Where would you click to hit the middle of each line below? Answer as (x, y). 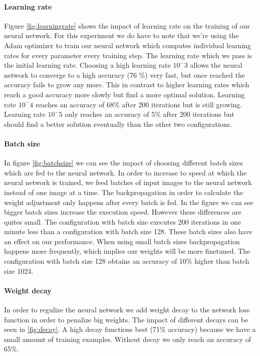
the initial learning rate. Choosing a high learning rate (87, 65)
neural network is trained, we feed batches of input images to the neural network (128, 182)
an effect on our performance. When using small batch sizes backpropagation (122, 241)
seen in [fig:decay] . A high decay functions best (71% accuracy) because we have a (130, 329)
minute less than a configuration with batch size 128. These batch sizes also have (128, 231)
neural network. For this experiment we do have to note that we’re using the (121, 35)
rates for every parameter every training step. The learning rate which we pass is (128, 55)
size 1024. (19, 271)
